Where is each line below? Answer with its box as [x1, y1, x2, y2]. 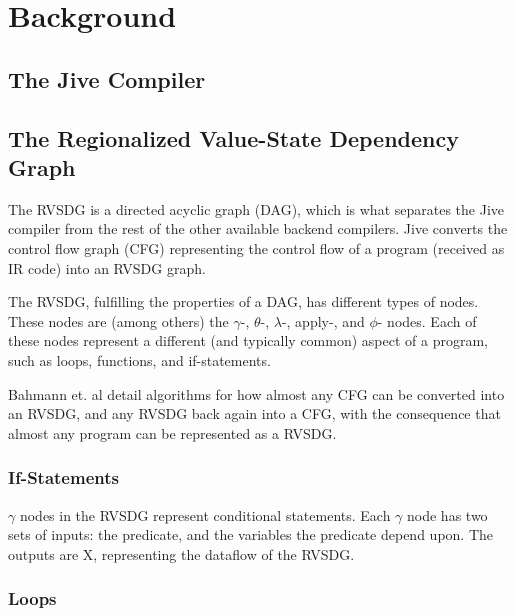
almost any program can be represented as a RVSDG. [8, 422, 337, 443]
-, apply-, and [281, 310, 365, 331]
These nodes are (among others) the [8, 310, 229, 331]
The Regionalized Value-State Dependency [8, 122, 459, 153]
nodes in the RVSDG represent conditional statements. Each [19, 504, 391, 525]
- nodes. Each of [377, 310, 477, 331]
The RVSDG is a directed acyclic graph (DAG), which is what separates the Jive [8, 198, 505, 219]
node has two [407, 504, 488, 525]
